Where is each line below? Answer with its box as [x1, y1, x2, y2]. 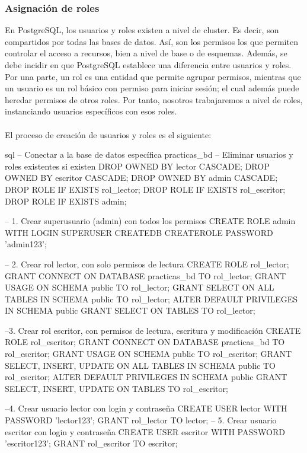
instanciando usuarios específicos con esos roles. [5, 105, 177, 117]
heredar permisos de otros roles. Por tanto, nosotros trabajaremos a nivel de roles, [5, 93, 303, 106]
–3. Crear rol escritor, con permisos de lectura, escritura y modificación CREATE [5, 324, 301, 336]
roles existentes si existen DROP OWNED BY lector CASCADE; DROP [5, 159, 270, 172]
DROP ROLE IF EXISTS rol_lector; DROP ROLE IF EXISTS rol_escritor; [5, 183, 286, 195]
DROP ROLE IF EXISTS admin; [5, 194, 127, 207]
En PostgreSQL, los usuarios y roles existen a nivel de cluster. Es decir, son [5, 24, 279, 36]
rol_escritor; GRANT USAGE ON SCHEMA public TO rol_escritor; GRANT [5, 347, 292, 360]
